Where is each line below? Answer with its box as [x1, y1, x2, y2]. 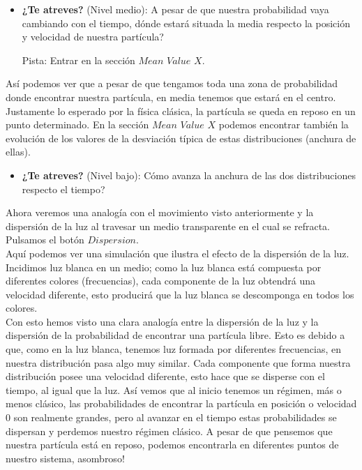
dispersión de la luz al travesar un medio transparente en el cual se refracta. [6, 218, 330, 233]
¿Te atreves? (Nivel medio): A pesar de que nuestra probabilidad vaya [22, 2, 329, 16]
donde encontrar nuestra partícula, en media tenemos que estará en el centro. [6, 89, 336, 104]
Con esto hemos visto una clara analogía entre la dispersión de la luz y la [6, 314, 319, 328]
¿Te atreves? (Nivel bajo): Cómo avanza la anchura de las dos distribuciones [22, 167, 356, 182]
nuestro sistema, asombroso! [6, 450, 125, 465]
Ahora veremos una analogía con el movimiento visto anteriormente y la [6, 205, 314, 220]
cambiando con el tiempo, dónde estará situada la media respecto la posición [22, 15, 350, 30]
